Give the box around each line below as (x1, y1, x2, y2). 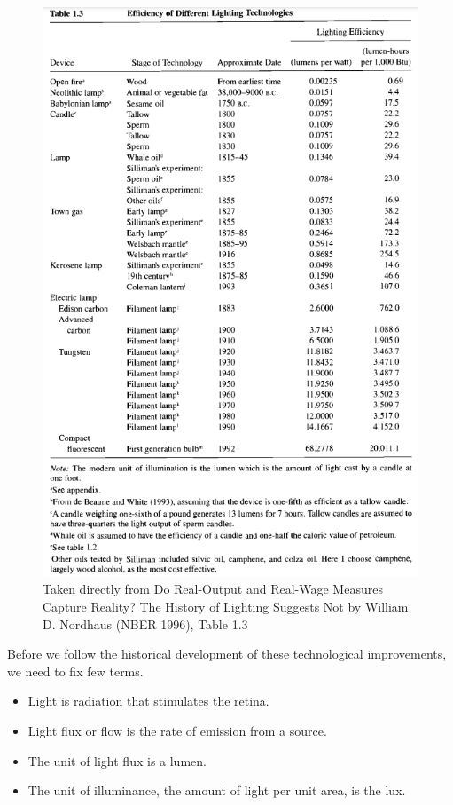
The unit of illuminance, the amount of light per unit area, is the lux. (27, 781, 406, 800)
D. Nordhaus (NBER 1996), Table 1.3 (43, 614, 248, 633)
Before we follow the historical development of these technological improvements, (7, 644, 447, 663)
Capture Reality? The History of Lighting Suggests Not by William (43, 597, 409, 616)
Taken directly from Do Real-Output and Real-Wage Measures (43, 580, 383, 598)
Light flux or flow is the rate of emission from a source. (27, 722, 327, 740)
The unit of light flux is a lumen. (27, 751, 207, 769)
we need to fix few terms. (7, 661, 144, 680)
